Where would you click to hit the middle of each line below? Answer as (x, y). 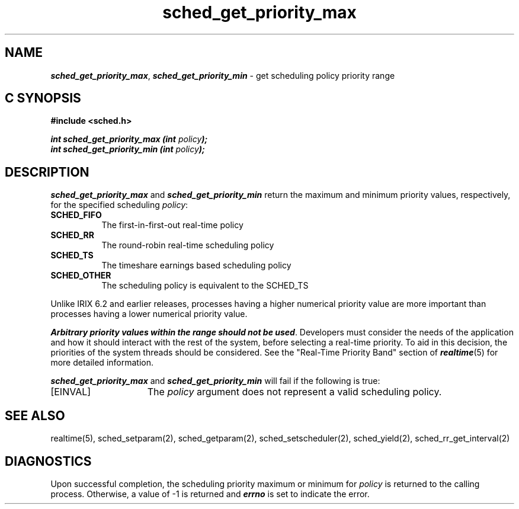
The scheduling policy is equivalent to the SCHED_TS (205, 286)
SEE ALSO (35, 415)
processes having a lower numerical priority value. (149, 314)
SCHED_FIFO (76, 215)
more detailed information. (102, 363)
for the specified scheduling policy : (119, 205)
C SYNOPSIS (43, 98)
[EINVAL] (71, 392)
